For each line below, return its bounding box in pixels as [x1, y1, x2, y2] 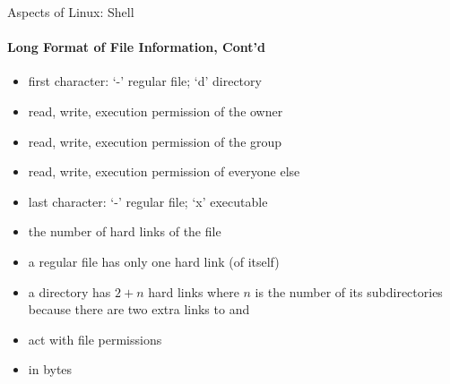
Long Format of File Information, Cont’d [7, 38, 265, 56]
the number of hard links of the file [28, 222, 221, 241]
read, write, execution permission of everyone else [28, 162, 300, 181]
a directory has [28, 282, 111, 301]
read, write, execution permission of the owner [28, 101, 283, 120]
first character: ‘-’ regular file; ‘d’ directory [28, 72, 262, 90]
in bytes [28, 360, 73, 379]
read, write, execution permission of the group [28, 132, 282, 150]
